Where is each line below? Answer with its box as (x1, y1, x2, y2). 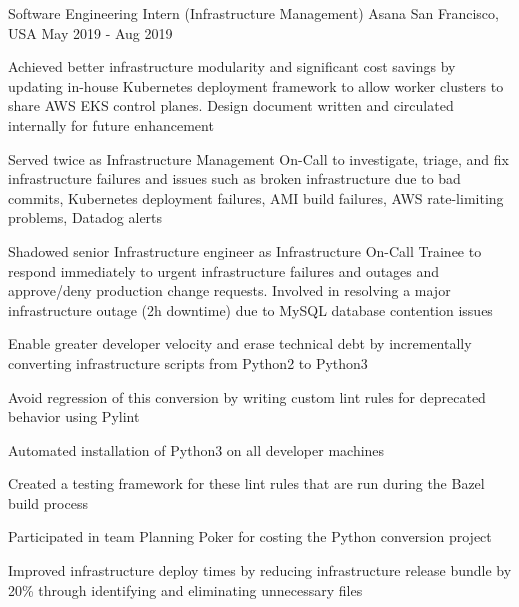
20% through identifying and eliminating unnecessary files (8, 579, 363, 600)
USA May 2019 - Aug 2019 (8, 22, 173, 43)
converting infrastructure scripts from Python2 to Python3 (8, 352, 368, 373)
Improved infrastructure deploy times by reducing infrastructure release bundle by (8, 560, 512, 581)
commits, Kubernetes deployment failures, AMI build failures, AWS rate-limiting (8, 187, 504, 208)
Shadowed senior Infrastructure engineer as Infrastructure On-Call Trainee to (8, 240, 482, 261)
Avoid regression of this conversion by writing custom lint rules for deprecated (8, 386, 486, 407)
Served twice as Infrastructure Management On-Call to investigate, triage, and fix (8, 148, 509, 169)
